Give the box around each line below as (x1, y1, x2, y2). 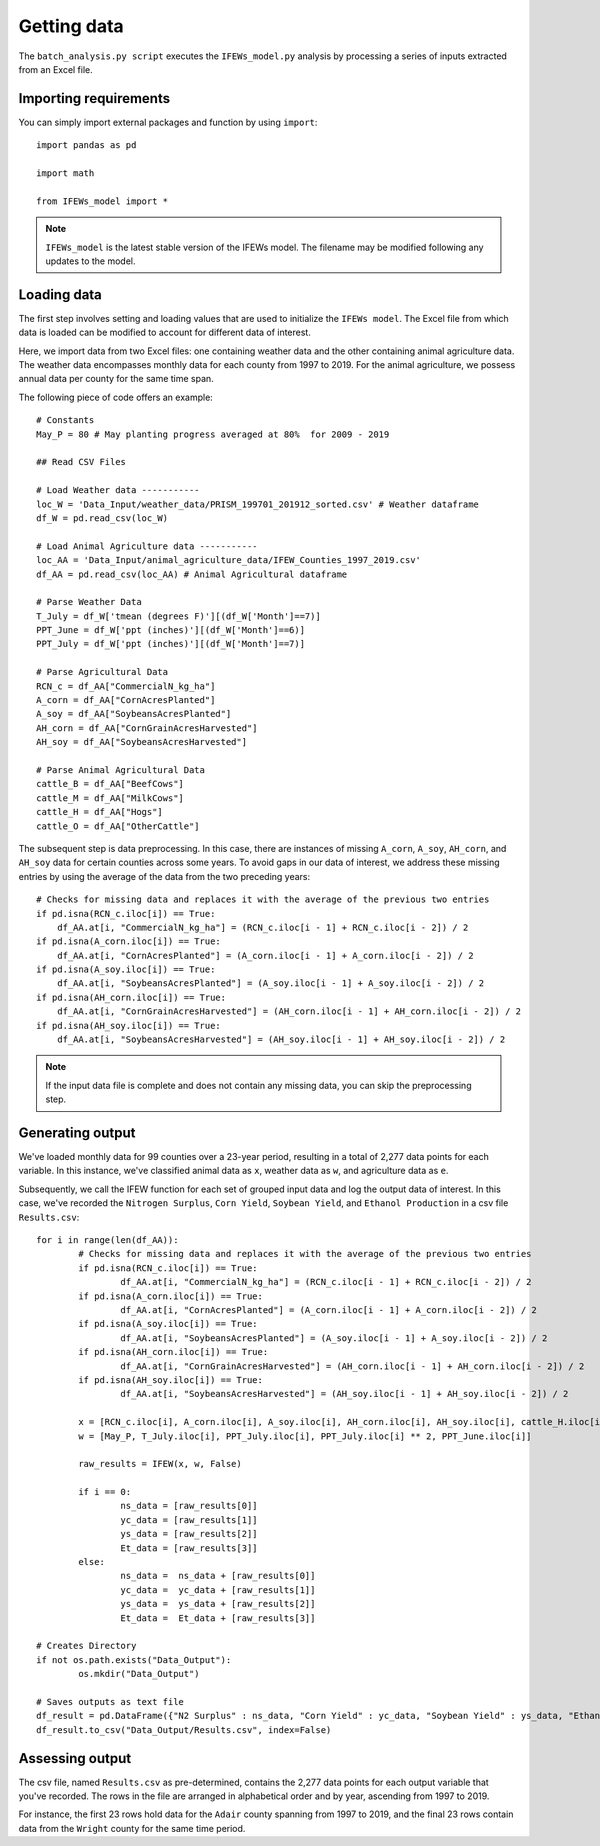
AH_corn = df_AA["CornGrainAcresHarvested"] (36, 722, 259, 734)
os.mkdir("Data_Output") (78, 1668, 200, 1680)
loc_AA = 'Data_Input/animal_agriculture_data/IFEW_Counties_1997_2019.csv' (36, 555, 422, 566)
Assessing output (18, 1750, 132, 1767)
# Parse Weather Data (36, 596, 142, 608)
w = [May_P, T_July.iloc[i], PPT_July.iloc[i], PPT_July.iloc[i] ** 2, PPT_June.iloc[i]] (78, 1430, 532, 1442)
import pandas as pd (36, 140, 137, 151)
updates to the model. (45, 255, 136, 267)
